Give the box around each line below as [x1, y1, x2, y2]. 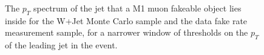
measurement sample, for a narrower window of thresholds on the [5, 26, 248, 39]
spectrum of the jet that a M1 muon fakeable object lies [33, 2, 242, 14]
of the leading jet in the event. [5, 39, 118, 51]
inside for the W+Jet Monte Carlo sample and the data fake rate [5, 14, 248, 27]
